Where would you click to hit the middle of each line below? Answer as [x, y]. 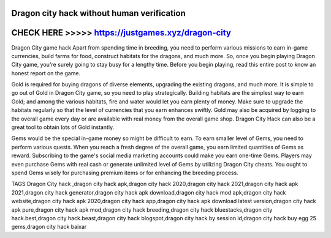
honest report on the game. [46, 73]
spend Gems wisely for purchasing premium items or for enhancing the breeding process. [125, 173]
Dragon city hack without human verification [99, 13]
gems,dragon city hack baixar [49, 227]
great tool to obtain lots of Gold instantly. [63, 127]
